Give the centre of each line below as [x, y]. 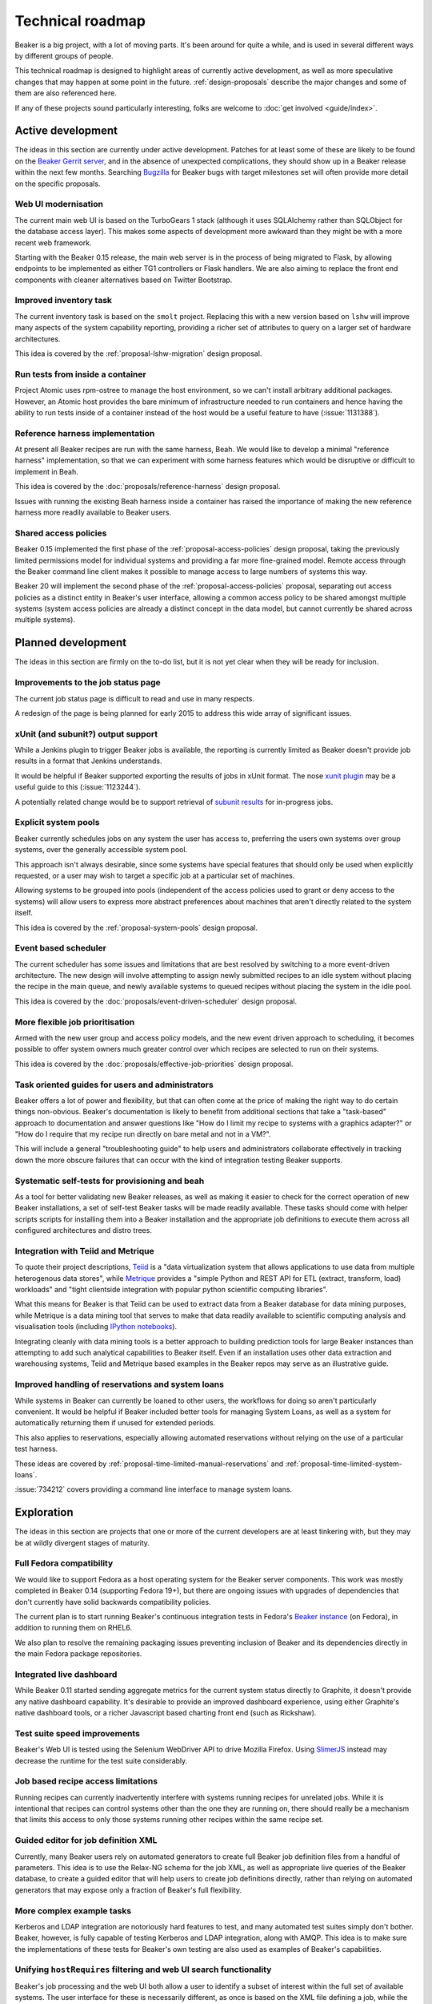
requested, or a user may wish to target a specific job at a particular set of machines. [155, 875]
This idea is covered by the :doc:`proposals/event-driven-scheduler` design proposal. [156, 1001]
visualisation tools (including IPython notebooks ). [96, 1327]
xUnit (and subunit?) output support [86, 733]
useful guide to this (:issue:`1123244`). [78, 787]
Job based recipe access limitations [86, 1781]
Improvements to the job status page [88, 683]
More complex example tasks [73, 1910]
